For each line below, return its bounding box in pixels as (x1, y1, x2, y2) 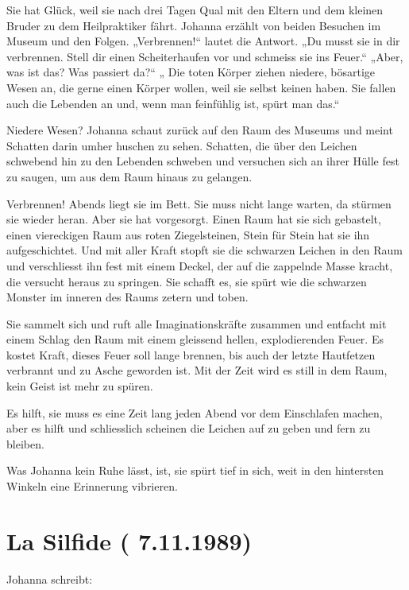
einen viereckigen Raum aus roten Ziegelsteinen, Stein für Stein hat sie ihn (6, 226, 370, 243)
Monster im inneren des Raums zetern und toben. (6, 289, 249, 305)
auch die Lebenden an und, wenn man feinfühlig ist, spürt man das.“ (6, 95, 340, 111)
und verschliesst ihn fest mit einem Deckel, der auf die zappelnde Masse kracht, (6, 257, 393, 274)
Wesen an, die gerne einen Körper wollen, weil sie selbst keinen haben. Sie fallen (6, 79, 396, 95)
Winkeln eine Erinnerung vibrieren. (6, 478, 178, 495)
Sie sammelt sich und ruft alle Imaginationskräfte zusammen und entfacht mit (6, 315, 387, 332)
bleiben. (6, 435, 44, 452)
